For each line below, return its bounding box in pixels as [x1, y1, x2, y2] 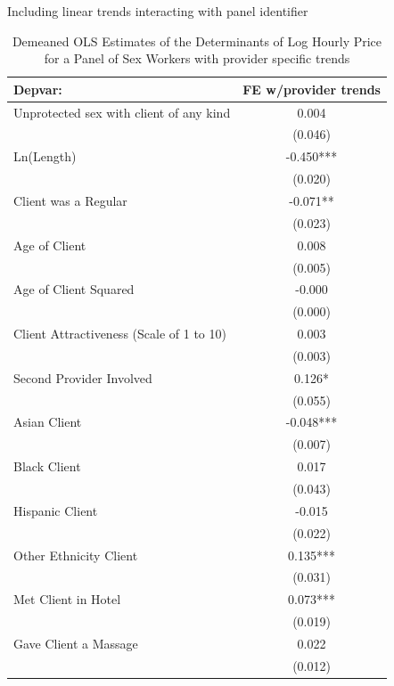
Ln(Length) [13, 147, 77, 166]
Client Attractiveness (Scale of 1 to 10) [13, 324, 226, 343]
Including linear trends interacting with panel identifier [7, 2, 308, 20]
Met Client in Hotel [13, 590, 121, 608]
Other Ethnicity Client [13, 545, 138, 564]
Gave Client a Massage [13, 633, 138, 652]
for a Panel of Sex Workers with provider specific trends [44, 49, 350, 68]
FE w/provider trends [242, 79, 381, 98]
